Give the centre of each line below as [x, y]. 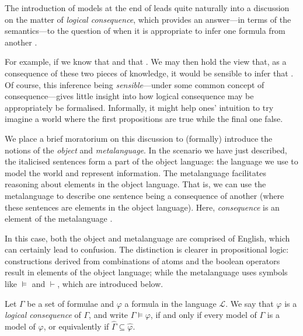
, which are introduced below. [110, 284]
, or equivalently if [76, 326]
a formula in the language [170, 303]
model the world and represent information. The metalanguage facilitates [135, 172]
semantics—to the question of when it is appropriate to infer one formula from [145, 31]
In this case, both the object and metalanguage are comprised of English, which [147, 238]
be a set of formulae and [71, 303]
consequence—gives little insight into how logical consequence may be [129, 96]
